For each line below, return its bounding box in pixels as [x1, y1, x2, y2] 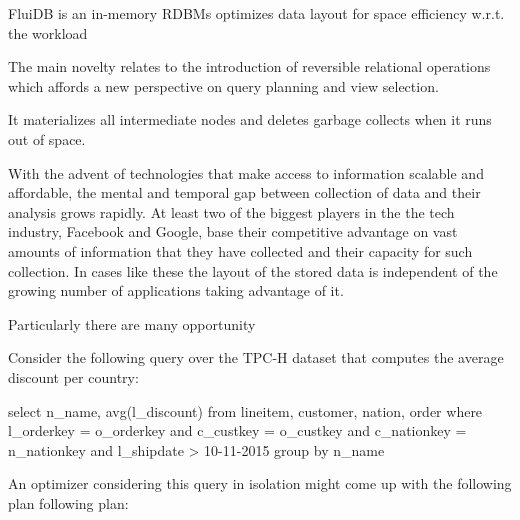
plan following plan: [8, 492, 129, 513]
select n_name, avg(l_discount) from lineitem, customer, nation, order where [8, 400, 483, 421]
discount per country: [8, 366, 139, 387]
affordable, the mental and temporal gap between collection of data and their [8, 182, 481, 203]
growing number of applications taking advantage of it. [8, 280, 344, 301]
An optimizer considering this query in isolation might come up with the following [8, 473, 512, 494]
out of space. [8, 128, 86, 149]
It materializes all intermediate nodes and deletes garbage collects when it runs [8, 109, 492, 130]
